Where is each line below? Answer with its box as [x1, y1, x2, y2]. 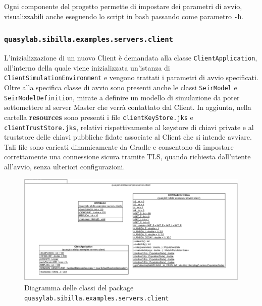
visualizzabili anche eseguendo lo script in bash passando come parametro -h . [4, 11, 243, 21]
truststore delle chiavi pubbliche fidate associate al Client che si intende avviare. [4, 132, 252, 142]
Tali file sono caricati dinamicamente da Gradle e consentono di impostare [4, 141, 234, 152]
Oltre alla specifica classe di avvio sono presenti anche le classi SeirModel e [4, 82, 237, 92]
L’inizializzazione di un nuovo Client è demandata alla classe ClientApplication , [4, 52, 257, 63]
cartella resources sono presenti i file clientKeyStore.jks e [4, 111, 193, 122]
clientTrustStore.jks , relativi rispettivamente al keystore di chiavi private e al [4, 121, 254, 132]
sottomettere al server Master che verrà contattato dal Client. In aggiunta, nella [4, 102, 251, 112]
